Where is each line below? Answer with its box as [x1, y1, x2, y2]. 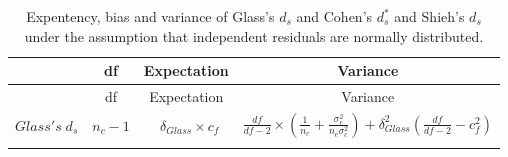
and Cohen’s [296, 6, 373, 26]
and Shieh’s [394, 6, 465, 26]
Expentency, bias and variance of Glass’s [26, 6, 275, 26]
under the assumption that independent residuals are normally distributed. [24, 25, 484, 46]
